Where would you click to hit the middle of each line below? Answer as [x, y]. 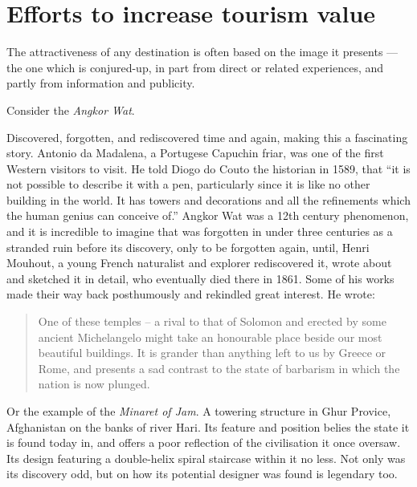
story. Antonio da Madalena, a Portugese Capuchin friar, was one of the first [195, 153]
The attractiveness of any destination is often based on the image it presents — [202, 52]
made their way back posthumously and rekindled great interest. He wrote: [191, 294]
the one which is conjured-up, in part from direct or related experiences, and [195, 67]
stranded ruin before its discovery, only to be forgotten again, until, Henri [188, 247]
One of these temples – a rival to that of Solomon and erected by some [212, 321]
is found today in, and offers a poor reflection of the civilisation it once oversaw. [204, 442]
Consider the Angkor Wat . [71, 110]
